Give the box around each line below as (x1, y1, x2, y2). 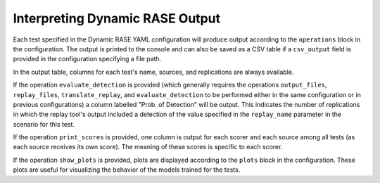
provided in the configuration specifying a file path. (13, 55, 162, 63)
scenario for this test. (13, 120, 75, 128)
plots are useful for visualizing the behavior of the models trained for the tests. (13, 165, 241, 174)
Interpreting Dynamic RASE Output (13, 11, 221, 26)
